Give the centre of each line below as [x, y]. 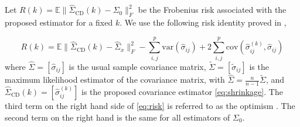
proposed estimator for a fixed [59, 22]
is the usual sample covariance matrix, [137, 66]
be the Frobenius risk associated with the [212, 10]
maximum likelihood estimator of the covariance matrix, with [115, 80]
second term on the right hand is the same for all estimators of [117, 117]
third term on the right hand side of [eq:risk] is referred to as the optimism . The [150, 105]
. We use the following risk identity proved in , [203, 22]
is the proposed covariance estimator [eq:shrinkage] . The [182, 91]
